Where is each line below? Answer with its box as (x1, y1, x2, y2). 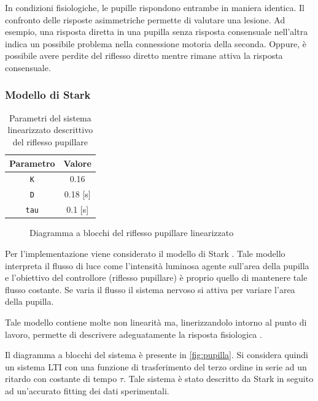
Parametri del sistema (9, 111, 91, 124)
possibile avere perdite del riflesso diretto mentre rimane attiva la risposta (5, 49, 283, 62)
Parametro (9, 156, 55, 169)
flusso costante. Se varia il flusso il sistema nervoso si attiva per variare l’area (5, 283, 295, 296)
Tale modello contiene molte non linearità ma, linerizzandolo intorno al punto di (5, 315, 307, 328)
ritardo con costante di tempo (5, 372, 117, 385)
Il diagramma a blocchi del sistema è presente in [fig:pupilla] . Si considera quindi (5, 348, 308, 361)
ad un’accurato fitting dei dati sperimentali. (5, 384, 169, 397)
